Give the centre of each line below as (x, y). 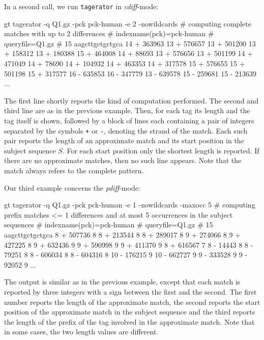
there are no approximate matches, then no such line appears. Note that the (123, 160)
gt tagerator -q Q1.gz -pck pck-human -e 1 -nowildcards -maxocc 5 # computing (130, 205)
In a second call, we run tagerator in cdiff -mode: (81, 6)
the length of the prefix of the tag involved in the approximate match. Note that (129, 321)
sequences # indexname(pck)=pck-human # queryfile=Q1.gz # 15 (109, 225)
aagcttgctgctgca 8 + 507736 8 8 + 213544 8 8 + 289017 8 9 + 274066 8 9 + (123, 234)
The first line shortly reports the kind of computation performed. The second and (131, 100)
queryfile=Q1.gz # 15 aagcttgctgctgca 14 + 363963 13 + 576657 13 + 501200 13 (130, 43)
